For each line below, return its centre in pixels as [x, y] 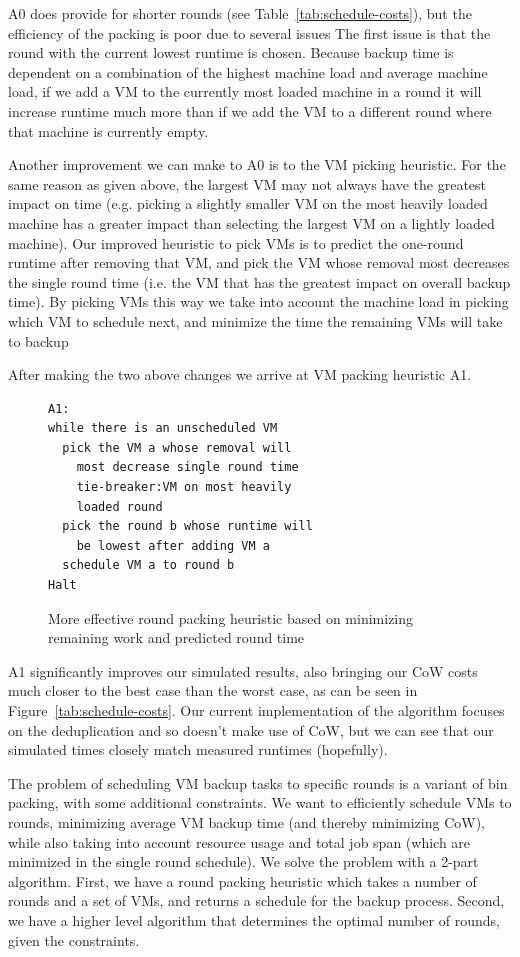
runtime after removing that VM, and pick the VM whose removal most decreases [259, 262]
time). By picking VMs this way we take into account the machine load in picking [258, 301]
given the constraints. [74, 939]
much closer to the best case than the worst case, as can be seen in [213, 690]
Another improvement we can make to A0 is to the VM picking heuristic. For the [257, 164]
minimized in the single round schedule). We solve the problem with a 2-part [243, 861]
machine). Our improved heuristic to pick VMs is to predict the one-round [236, 242]
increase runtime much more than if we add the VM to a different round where [250, 110]
